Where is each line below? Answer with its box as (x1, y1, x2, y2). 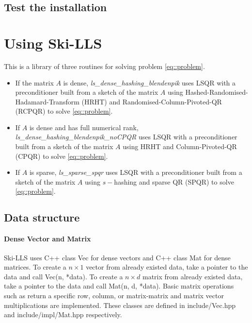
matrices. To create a (4, 262, 66, 272)
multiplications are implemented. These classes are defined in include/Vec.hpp (4, 300, 236, 310)
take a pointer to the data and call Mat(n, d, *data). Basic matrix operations (4, 281, 234, 291)
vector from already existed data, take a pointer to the (86, 262, 248, 272)
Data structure (4, 210, 80, 225)
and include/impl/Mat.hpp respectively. (4, 309, 122, 320)
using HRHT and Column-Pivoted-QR (123, 141, 237, 152)
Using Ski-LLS (4, 33, 102, 52)
